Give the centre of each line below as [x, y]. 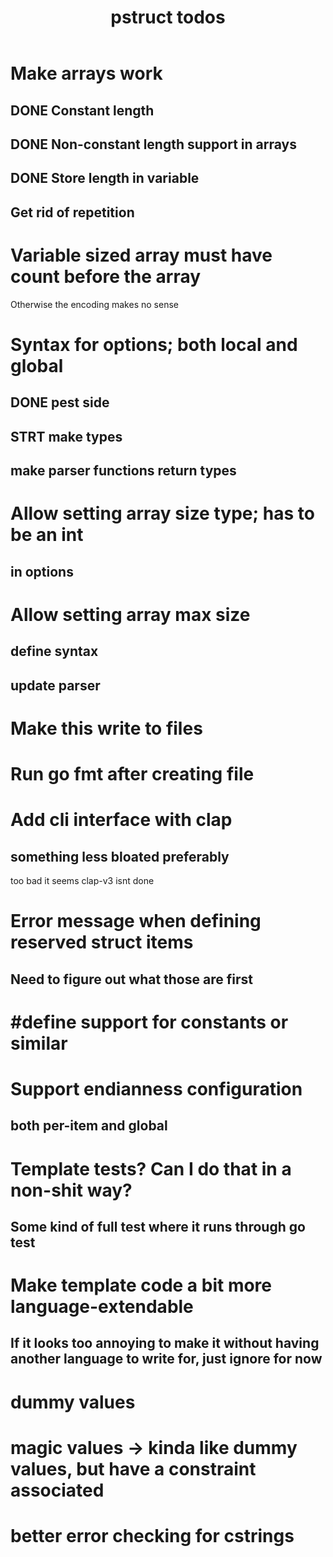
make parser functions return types [123, 471]
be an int [47, 535]
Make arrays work [86, 73]
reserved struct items [102, 942]
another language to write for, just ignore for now [166, 1359]
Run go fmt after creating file [132, 773]
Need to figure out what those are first [131, 979]
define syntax [54, 651]
